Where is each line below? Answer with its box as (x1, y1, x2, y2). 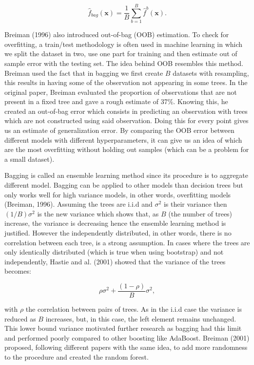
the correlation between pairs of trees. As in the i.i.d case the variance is (25, 304, 242, 314)
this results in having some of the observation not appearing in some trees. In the (4, 77, 248, 87)
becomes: (4, 266, 31, 276)
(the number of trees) (168, 208, 233, 218)
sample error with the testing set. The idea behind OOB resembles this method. (4, 58, 243, 68)
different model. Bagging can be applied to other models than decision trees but (4, 180, 243, 190)
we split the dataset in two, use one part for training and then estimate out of (4, 48, 237, 59)
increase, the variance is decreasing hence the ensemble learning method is (4, 218, 226, 228)
